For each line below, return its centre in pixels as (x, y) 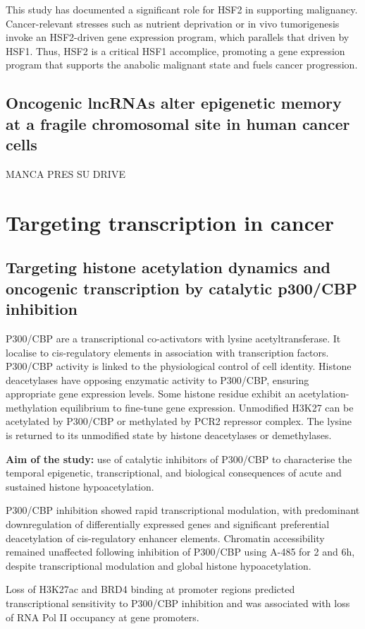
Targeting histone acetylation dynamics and (168, 267)
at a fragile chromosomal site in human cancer (178, 123)
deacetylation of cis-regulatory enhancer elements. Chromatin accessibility (165, 538)
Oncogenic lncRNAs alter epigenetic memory (174, 103)
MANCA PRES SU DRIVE (66, 173)
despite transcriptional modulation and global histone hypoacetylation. (159, 565)
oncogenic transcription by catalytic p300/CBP (182, 288)
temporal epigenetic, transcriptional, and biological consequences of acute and (174, 473)
